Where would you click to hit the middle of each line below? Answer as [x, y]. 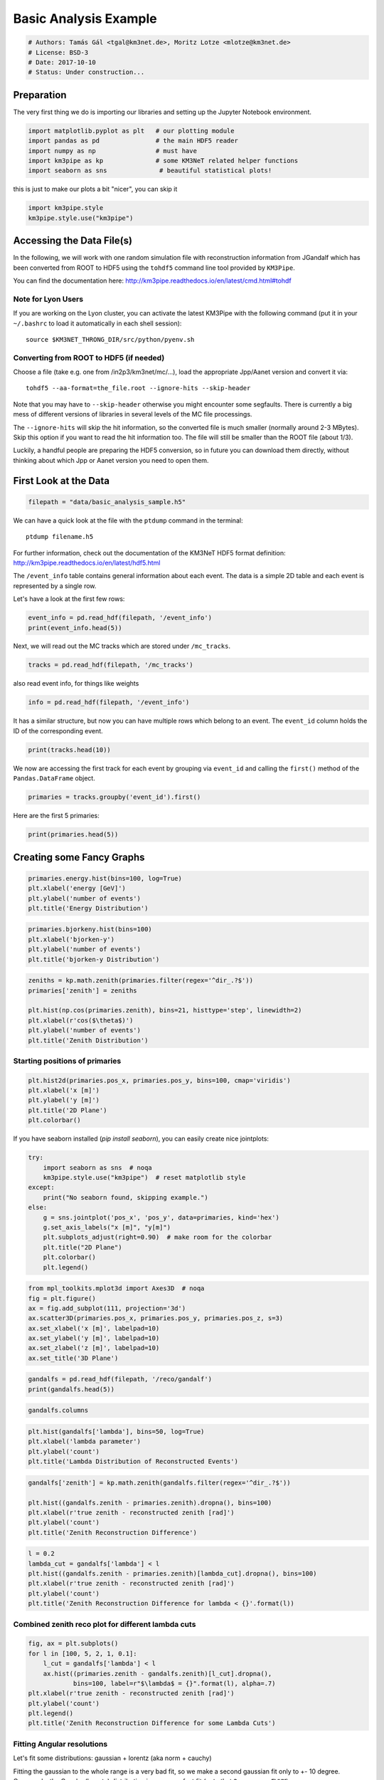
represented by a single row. [55, 586]
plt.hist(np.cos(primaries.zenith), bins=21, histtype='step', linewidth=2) [165, 1010]
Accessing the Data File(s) [73, 241]
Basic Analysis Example [85, 19]
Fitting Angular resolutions [60, 1744]
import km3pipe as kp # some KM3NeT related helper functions [163, 161]
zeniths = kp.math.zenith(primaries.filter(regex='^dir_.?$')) [141, 980]
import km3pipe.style [66, 208]
